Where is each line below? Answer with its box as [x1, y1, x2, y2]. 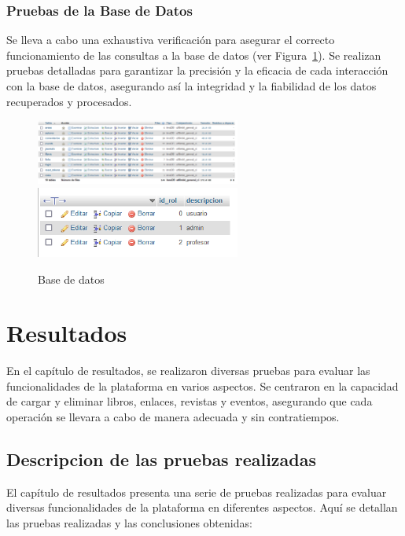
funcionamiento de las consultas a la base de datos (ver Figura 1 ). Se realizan [6, 46, 381, 63]
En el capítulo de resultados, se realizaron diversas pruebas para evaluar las [6, 362, 370, 379]
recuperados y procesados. [6, 93, 132, 109]
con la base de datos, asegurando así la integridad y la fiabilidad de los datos [6, 78, 377, 94]
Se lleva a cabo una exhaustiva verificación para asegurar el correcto [6, 31, 335, 48]
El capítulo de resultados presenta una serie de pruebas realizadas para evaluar [6, 483, 387, 500]
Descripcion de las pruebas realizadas [6, 447, 317, 472]
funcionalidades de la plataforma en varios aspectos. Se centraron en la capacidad [6, 377, 399, 394]
